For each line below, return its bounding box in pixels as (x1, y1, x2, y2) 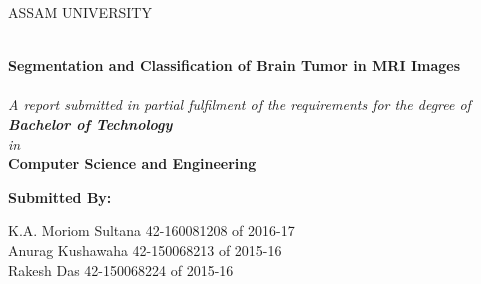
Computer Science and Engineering (8, 153, 257, 174)
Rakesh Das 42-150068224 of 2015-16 (8, 259, 234, 280)
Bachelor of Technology (8, 113, 173, 134)
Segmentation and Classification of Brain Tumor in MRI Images (8, 55, 461, 76)
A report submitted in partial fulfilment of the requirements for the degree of (8, 94, 471, 115)
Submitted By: (8, 186, 112, 207)
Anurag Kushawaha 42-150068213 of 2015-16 (8, 239, 282, 260)
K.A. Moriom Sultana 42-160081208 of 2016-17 (8, 220, 295, 241)
